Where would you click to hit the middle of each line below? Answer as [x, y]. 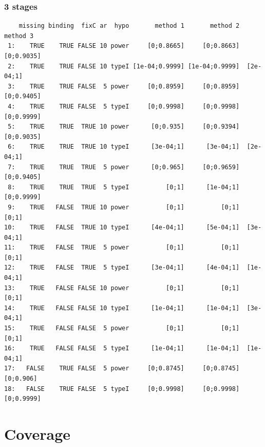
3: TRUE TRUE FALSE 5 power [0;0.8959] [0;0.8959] [124, 86]
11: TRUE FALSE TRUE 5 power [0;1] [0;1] [122, 248]
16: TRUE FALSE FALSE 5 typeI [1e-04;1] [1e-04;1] [122, 348]
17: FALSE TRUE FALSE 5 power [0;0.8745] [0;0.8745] [122, 369]
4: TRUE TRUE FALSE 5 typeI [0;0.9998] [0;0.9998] [124, 106]
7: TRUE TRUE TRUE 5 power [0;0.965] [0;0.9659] [124, 167]
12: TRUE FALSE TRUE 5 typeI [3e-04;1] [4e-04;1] [122, 268]
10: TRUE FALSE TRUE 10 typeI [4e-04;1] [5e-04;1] [122, 228]
